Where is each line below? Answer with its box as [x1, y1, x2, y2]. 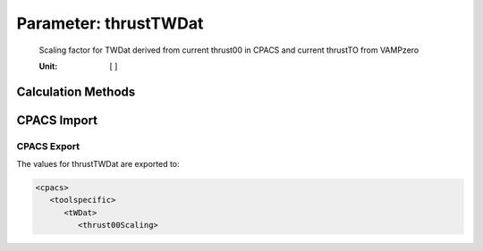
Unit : [38, 61, 58, 71]
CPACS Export [16, 139, 80, 152]
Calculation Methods [16, 84, 136, 99]
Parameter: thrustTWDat [16, 13, 204, 33]
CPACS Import [16, 113, 98, 128]
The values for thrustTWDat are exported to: [16, 159, 180, 170]
